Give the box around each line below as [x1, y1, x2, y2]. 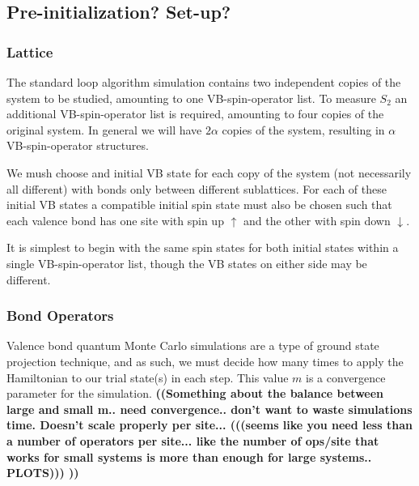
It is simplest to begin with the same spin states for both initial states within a [6, 239, 399, 256]
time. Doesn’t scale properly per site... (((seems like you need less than [6, 416, 413, 433]
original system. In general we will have [6, 121, 202, 138]
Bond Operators [6, 305, 114, 326]
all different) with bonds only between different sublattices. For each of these [6, 180, 387, 197]
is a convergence [306, 369, 386, 386]
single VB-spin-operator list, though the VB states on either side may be [6, 254, 367, 271]
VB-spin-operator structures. [6, 137, 149, 154]
